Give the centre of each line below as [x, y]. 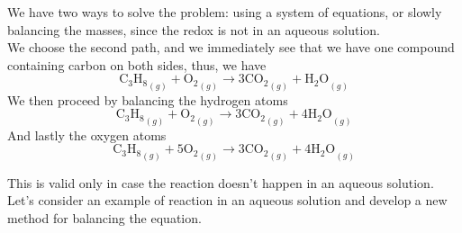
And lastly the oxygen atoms [87, 134]
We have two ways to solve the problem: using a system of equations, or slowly [225, 12]
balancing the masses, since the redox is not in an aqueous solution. [194, 29]
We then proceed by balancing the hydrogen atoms [148, 99]
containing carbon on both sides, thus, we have [137, 64]
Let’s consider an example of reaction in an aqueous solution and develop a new [227, 200]
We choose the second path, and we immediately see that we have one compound [231, 47]
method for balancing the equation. [104, 217]
